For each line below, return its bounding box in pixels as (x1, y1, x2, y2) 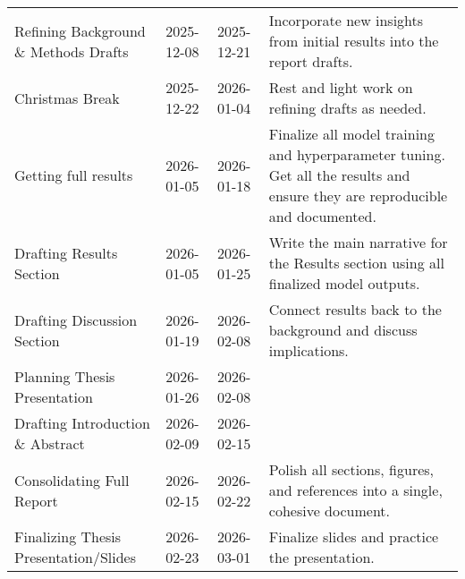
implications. (268, 340, 349, 361)
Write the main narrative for (268, 232, 448, 252)
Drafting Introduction (14, 413, 150, 433)
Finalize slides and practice (268, 526, 439, 547)
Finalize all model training (268, 123, 435, 144)
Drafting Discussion (14, 309, 138, 330)
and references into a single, (268, 480, 443, 500)
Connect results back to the (268, 299, 442, 319)
